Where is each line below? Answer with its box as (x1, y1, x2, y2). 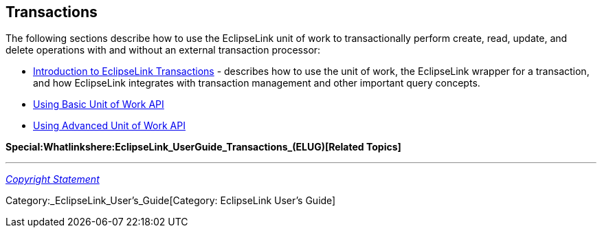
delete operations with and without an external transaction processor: (5, 44, 321, 56)
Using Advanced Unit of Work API (33, 120, 186, 132)
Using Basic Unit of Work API (33, 98, 164, 111)
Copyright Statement (5, 173, 100, 186)
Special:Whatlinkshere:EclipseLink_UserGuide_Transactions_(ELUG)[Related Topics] (5, 141, 401, 153)
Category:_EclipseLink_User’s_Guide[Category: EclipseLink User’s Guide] (5, 195, 336, 207)
